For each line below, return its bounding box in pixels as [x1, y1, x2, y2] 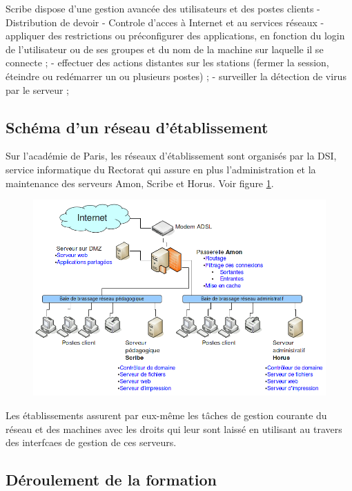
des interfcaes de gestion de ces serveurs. [6, 435, 177, 450]
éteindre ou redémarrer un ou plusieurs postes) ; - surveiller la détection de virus [6, 68, 346, 83]
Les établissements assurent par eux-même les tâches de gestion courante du [6, 408, 327, 423]
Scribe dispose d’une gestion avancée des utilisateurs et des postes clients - [6, 1, 320, 15]
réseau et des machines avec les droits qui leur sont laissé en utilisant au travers [6, 421, 342, 436]
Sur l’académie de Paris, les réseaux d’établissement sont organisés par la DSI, [6, 148, 337, 163]
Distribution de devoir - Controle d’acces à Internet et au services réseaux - [6, 15, 324, 29]
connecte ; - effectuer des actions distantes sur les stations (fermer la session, [6, 55, 329, 70]
